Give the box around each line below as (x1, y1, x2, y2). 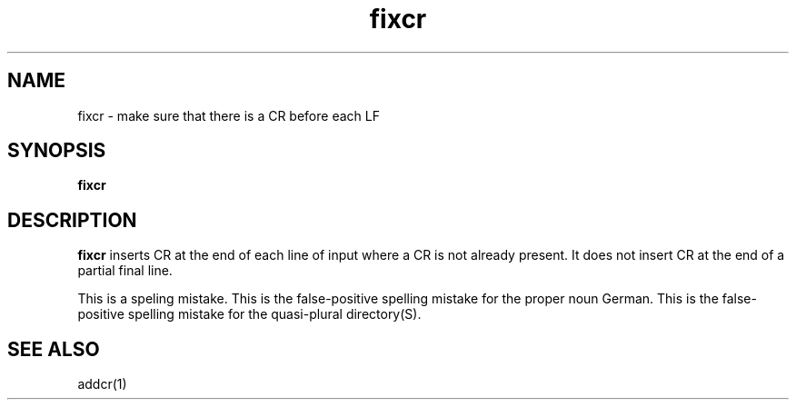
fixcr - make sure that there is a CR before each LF (77, 107, 380, 124)
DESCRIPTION (7, 208, 137, 232)
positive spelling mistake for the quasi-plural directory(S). (77, 306, 422, 323)
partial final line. (77, 263, 173, 279)
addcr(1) (77, 376, 127, 392)
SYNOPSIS (7, 139, 106, 163)
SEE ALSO (7, 337, 100, 361)
